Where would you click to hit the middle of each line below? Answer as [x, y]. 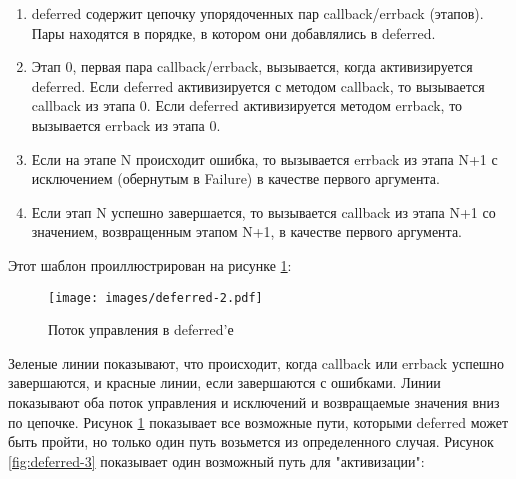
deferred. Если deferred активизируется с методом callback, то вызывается [258, 85]
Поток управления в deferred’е [141, 329]
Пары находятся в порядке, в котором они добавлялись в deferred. [233, 32]
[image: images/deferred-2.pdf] [155, 297]
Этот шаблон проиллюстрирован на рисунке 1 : [150, 264]
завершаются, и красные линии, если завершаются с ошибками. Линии [224, 382]
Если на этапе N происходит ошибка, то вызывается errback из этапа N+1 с [264, 158]
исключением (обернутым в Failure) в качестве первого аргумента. [235, 178]
